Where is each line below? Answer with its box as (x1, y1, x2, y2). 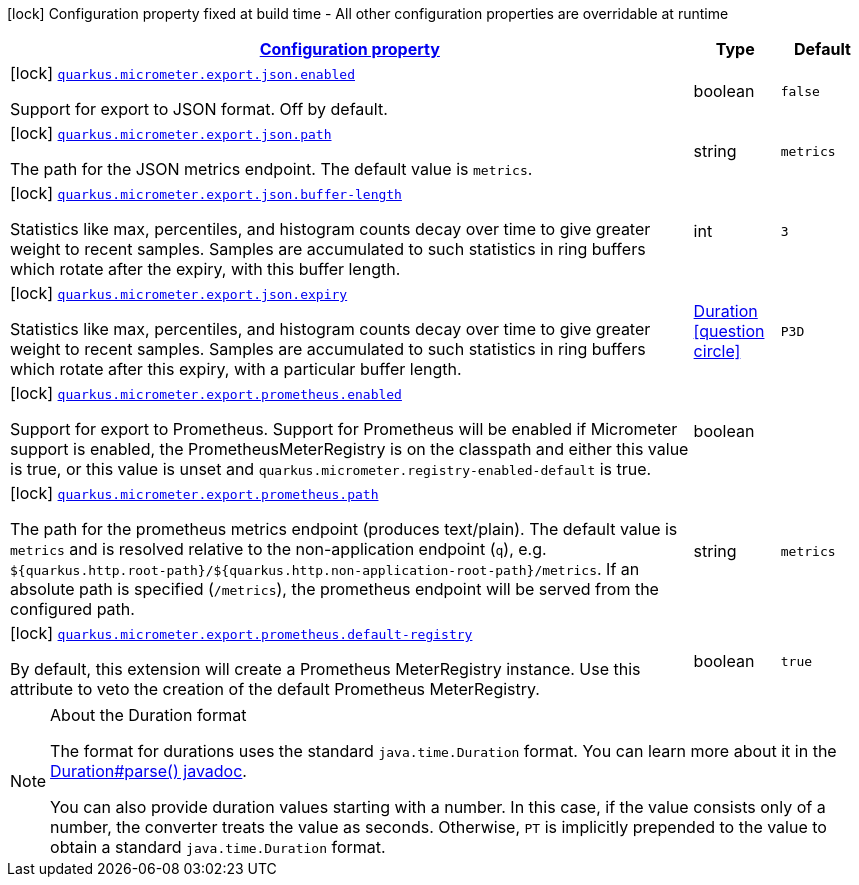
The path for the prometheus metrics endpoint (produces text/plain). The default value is (10, 519, 678, 539)
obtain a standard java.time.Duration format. (50, 837, 386, 857)
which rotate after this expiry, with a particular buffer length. (10, 359, 462, 379)
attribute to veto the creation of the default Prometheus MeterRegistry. (10, 679, 540, 699)
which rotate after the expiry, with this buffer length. (10, 259, 401, 279)
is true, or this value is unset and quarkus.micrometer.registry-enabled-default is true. (10, 459, 652, 479)
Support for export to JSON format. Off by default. (10, 99, 388, 119)
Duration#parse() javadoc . (50, 761, 247, 781)
